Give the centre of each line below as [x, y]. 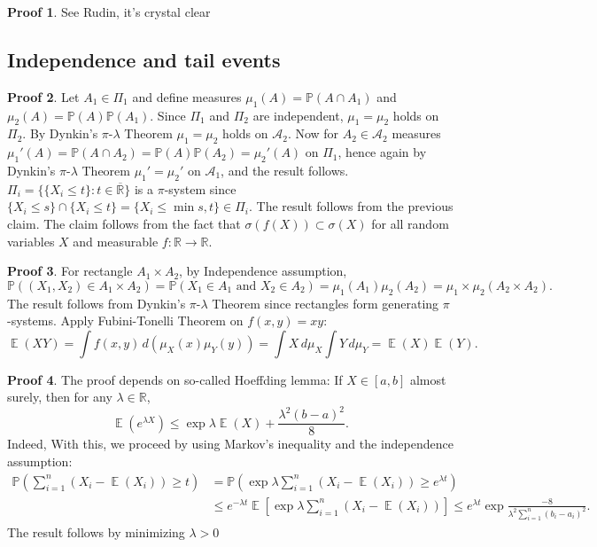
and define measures [187, 96]
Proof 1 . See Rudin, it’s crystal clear [109, 12]
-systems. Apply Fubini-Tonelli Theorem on [125, 320]
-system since [200, 188]
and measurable [116, 241]
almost [428, 379]
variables [31, 241]
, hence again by [382, 152]
